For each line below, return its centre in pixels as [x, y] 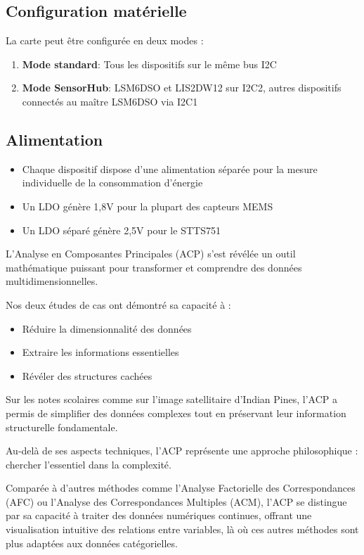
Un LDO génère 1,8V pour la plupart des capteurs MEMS [148, 206]
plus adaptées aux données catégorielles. [92, 543]
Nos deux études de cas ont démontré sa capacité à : [118, 304]
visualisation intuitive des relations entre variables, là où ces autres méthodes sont [182, 529]
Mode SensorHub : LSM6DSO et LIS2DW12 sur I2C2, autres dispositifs [182, 88]
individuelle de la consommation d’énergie [112, 183]
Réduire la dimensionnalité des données [107, 328]
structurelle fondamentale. [62, 427]
